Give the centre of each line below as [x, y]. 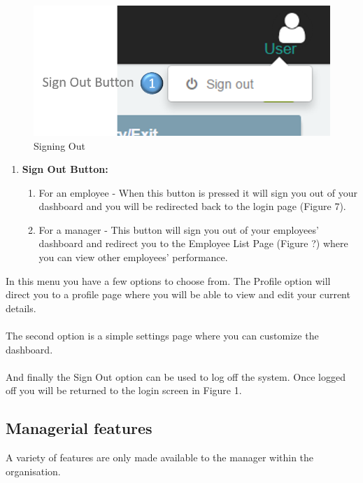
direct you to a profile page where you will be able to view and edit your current [178, 294]
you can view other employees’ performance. [133, 257]
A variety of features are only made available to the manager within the [160, 457]
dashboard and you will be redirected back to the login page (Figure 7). [192, 206]
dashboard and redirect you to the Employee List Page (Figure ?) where [193, 243]
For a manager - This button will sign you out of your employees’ [179, 229]
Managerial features [79, 428]
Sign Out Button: [65, 169]
